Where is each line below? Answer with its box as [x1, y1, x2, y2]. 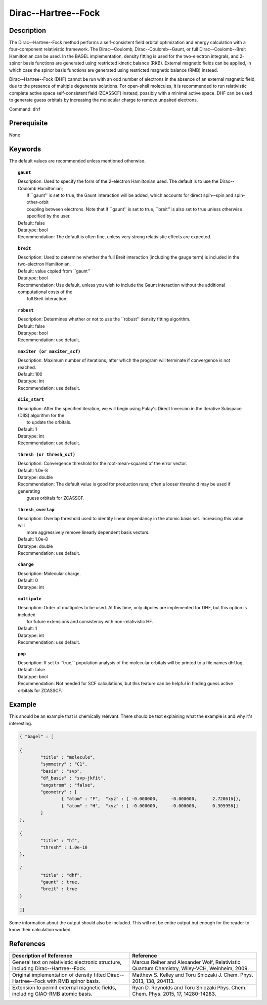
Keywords [9, 145, 42, 154]
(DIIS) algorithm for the [18, 412, 65, 418]
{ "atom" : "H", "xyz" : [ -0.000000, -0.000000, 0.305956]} [61, 803, 239, 808]
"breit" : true [40, 886, 78, 892]
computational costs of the [18, 289, 73, 295]
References [9, 939, 45, 948]
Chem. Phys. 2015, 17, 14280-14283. [132, 990, 217, 997]
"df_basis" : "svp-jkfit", [40, 775, 106, 781]
